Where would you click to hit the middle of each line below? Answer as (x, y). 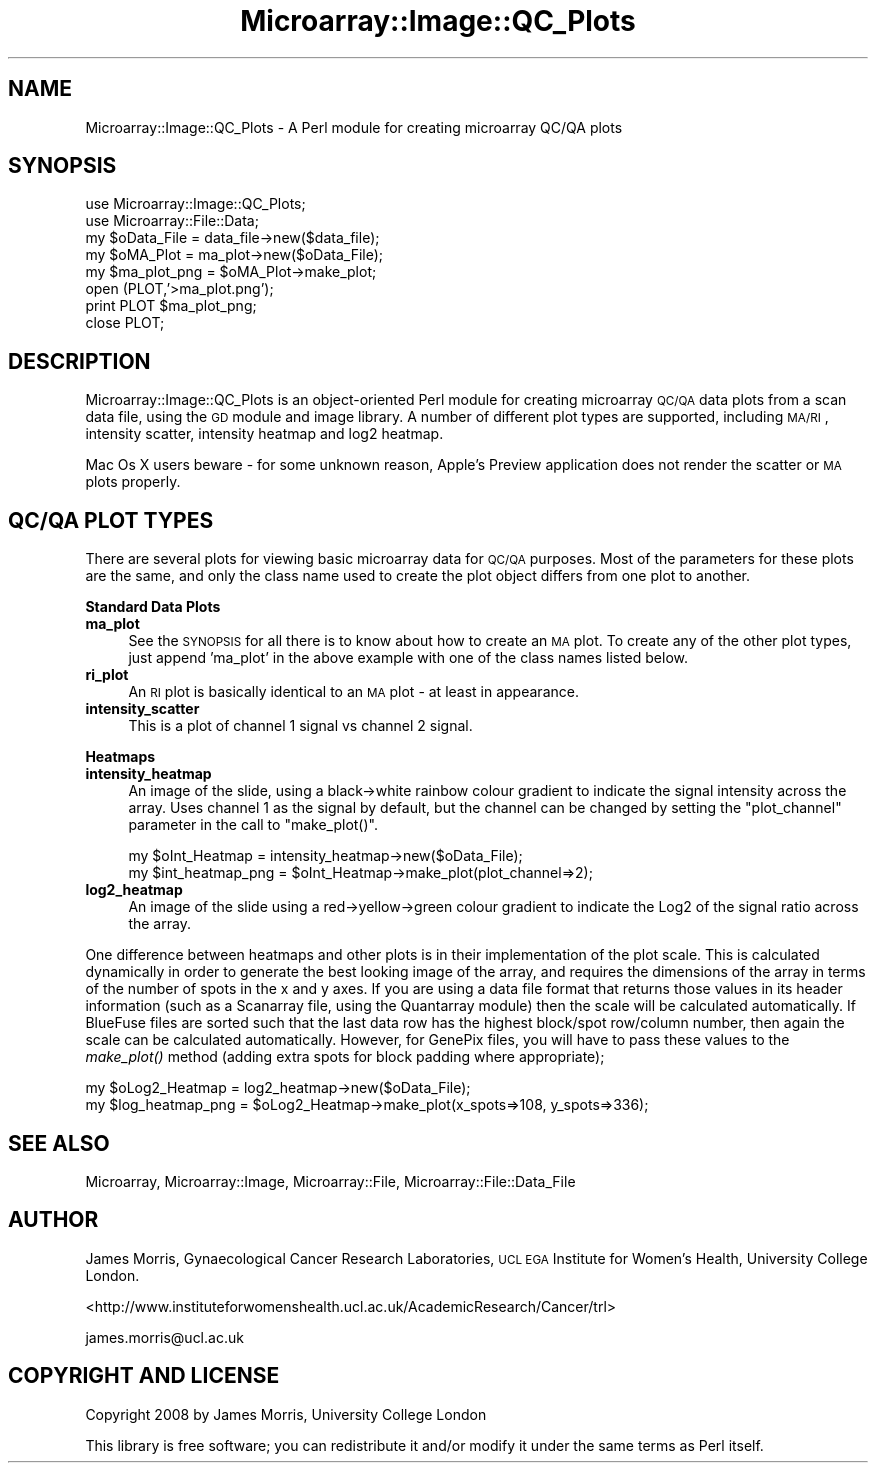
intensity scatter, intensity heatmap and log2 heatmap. (264, 434)
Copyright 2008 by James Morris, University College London (286, 1414)
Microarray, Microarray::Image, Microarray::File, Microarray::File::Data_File (330, 1181)
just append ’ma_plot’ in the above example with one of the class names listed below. (408, 658)
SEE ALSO (59, 1143)
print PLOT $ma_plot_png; (171, 306)
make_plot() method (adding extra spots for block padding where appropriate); (345, 1057)
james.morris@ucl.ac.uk (164, 1337)
